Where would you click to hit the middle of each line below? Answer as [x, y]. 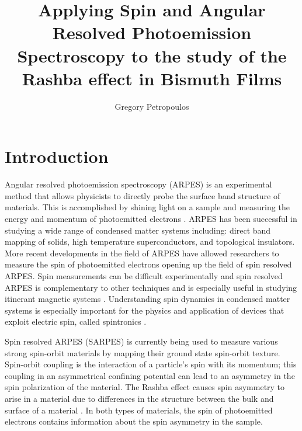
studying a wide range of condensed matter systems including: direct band [138, 230]
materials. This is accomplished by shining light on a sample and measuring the [147, 207]
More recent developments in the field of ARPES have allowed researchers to [142, 253]
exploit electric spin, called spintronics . [76, 321]
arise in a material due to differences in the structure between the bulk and [139, 398]
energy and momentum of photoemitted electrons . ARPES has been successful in [151, 218]
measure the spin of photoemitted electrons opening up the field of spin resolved [148, 264]
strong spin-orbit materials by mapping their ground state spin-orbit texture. [143, 352]
